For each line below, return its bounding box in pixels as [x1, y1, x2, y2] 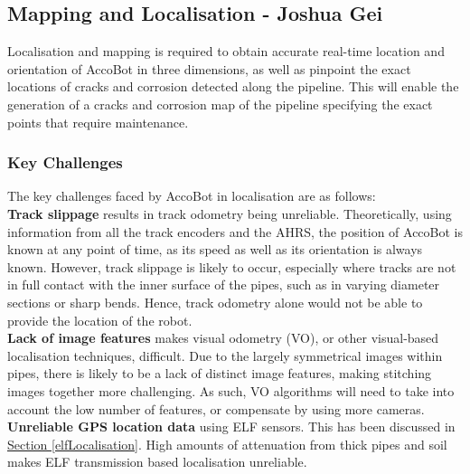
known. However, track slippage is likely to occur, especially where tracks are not [7, 257, 456, 276]
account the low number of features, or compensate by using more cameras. [7, 399, 425, 418]
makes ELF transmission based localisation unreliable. [7, 452, 307, 471]
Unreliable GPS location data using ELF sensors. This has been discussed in [7, 417, 456, 436]
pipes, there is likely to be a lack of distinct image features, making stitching [7, 364, 432, 383]
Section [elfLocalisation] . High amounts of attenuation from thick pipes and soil [7, 434, 447, 453]
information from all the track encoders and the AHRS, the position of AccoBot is [7, 222, 463, 241]
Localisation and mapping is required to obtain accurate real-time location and [7, 42, 445, 61]
